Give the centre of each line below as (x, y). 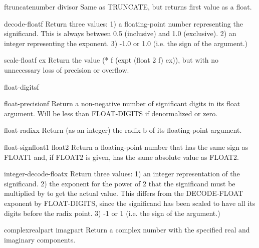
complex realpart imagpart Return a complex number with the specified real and (127, 230)
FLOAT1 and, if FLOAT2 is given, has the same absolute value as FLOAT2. (121, 157)
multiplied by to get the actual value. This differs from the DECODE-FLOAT (124, 193)
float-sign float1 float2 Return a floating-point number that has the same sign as (126, 147)
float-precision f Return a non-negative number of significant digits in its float (122, 103)
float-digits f (22, 86)
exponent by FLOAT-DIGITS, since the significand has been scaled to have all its (130, 203)
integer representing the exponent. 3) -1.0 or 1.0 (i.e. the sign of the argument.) (126, 43)
